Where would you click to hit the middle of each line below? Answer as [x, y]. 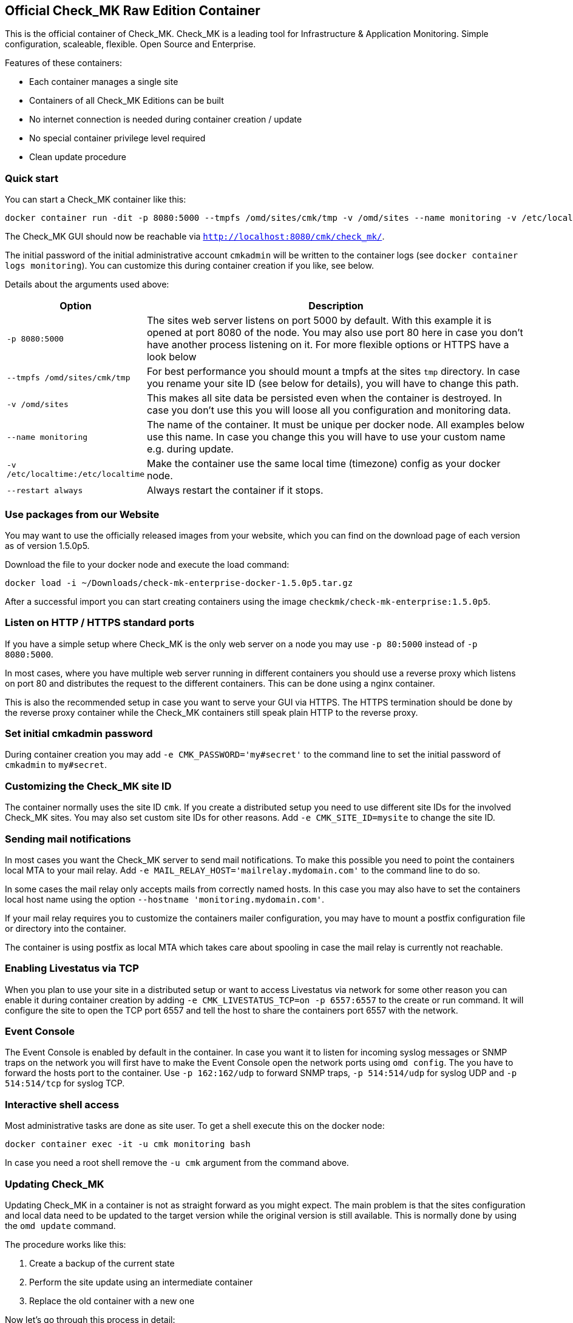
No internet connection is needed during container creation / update [166, 120]
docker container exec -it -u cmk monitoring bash [128, 1144]
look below [171, 357]
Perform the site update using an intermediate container [141, 1282]
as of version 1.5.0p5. [47, 545]
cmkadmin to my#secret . [56, 765]
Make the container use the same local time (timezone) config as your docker [324, 464]
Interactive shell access [62, 1104]
